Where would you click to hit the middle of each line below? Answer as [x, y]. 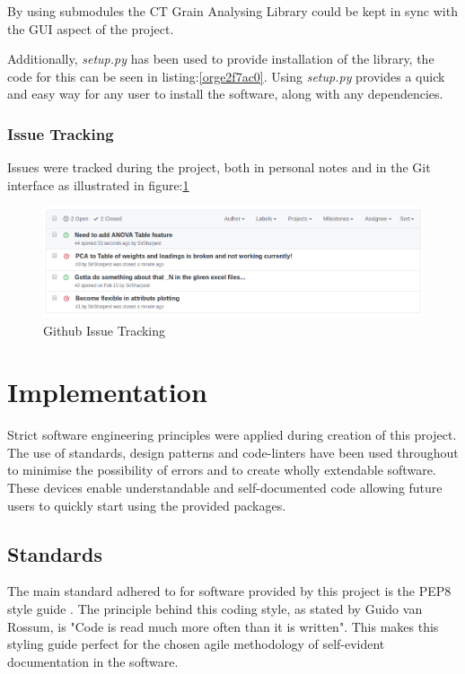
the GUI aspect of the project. [91, 28]
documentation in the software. [93, 661]
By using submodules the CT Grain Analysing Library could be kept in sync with [232, 11]
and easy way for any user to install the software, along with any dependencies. [225, 94]
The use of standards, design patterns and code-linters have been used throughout [233, 452]
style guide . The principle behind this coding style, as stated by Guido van [215, 609]
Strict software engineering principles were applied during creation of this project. [232, 435]
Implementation [107, 392]
